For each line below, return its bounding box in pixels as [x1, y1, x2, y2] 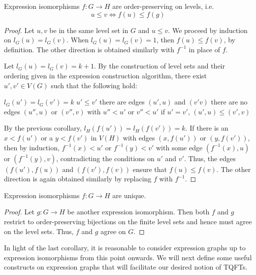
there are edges [99, 97, 145, 107]
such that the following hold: [51, 80, 137, 90]
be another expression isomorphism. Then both [67, 206, 210, 217]
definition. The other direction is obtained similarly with [4, 44, 175, 54]
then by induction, [4, 142, 60, 152]
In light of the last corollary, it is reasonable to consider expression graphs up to [4, 242, 246, 253]
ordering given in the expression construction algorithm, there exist [4, 70, 207, 80]
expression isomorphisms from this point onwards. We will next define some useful [4, 252, 252, 262]
